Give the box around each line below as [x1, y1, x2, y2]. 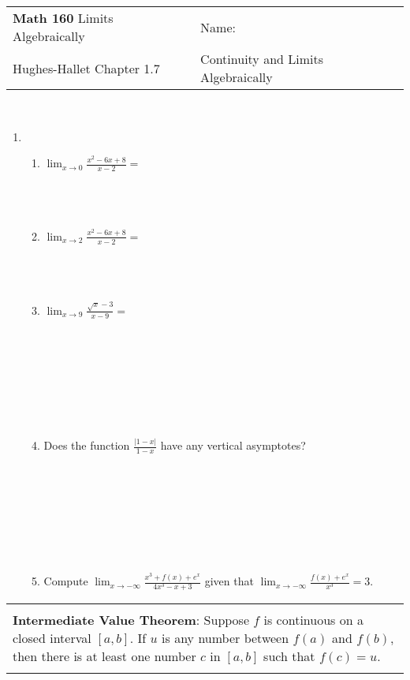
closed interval [13, 629, 91, 648]
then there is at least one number [13, 647, 196, 666]
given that [204, 573, 254, 589]
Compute [43, 573, 88, 589]
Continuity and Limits [200, 50, 323, 68]
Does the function [43, 437, 130, 454]
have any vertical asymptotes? [160, 437, 306, 454]
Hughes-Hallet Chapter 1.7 [13, 58, 160, 77]
